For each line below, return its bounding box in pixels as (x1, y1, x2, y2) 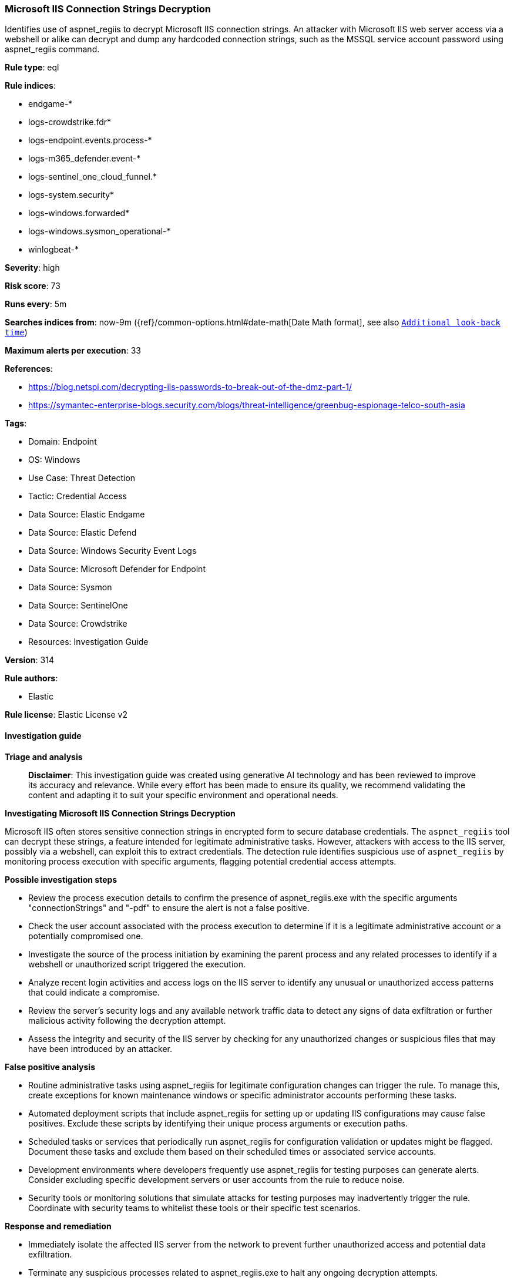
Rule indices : (5, 80, 56, 91)
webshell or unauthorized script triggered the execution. (28, 959, 246, 969)
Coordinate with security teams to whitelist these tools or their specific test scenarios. (28, 1202, 361, 1213)
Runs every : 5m (5, 299, 67, 310)
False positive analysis (5, 1061, 95, 1072)
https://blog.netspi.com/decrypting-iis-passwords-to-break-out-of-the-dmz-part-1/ (28, 382, 352, 392)
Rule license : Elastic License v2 (5, 710, 127, 720)
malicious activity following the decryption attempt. (28, 1015, 226, 1026)
